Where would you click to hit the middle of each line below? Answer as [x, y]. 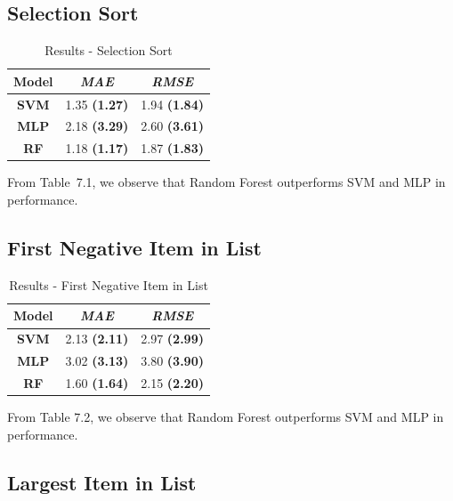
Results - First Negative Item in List [109, 284]
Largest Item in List [102, 482]
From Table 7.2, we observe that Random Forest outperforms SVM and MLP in [226, 417]
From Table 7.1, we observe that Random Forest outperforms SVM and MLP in [226, 182]
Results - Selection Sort [109, 50]
